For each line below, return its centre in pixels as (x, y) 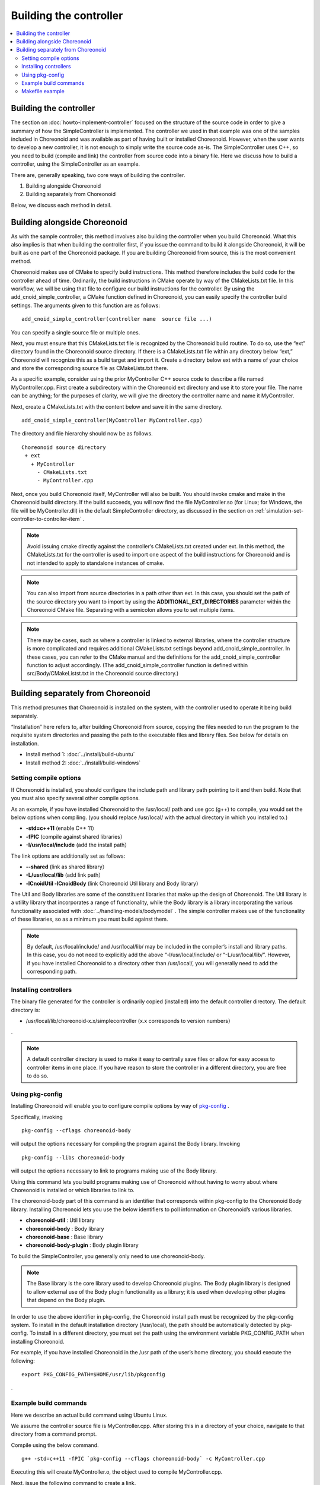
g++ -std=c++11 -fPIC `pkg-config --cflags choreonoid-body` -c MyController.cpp (143, 1459)
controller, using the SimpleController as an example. (76, 164)
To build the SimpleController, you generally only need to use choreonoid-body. (108, 1256)
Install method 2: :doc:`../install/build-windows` (83, 763)
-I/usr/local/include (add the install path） (78, 845)
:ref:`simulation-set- (279, 510)
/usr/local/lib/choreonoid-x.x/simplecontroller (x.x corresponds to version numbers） (129, 1021)
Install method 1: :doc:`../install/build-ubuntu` (80, 754)
